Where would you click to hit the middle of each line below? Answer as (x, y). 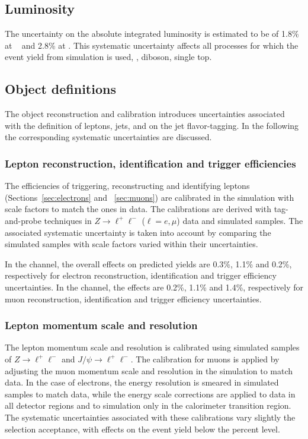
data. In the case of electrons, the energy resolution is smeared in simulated (142, 382)
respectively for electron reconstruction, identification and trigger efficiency (141, 275)
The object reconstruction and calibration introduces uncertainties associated (145, 114)
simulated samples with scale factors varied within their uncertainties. (131, 244)
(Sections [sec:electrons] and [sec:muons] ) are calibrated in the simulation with (150, 197)
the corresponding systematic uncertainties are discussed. (108, 137)
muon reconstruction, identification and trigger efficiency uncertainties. (133, 299)
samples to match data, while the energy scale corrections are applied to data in (150, 394)
